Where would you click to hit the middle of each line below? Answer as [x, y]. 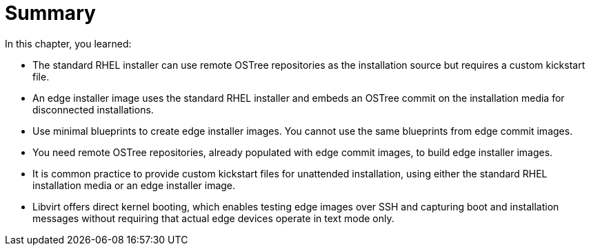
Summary [50, 13]
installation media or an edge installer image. [134, 185]
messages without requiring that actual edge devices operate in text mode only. [213, 218]
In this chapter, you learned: [68, 43]
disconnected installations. [93, 109]
